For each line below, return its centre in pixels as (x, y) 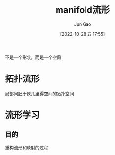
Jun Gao (83, 24)
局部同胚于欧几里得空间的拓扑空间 (40, 93)
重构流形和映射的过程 (27, 147)
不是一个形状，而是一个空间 (33, 57)
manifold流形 (83, 10)
